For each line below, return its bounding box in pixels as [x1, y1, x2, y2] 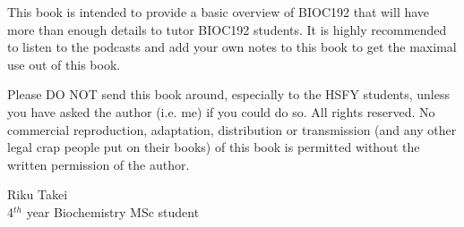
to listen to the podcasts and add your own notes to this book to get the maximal [7, 38, 457, 56]
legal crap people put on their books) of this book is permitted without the [7, 138, 420, 156]
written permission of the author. [7, 155, 190, 173]
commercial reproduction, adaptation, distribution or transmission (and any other [7, 120, 457, 139]
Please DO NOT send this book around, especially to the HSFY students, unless [7, 85, 450, 104]
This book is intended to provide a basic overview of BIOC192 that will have [7, 3, 430, 21]
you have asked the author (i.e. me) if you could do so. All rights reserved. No [7, 102, 435, 121]
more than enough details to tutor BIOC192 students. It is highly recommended [7, 20, 447, 38]
